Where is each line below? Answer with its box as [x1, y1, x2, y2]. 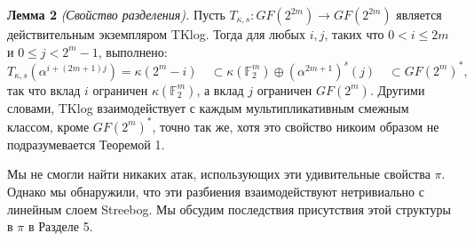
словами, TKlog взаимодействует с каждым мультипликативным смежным [7, 98, 409, 116]
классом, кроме [7, 116, 90, 135]
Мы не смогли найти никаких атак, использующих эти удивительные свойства [7, 165, 431, 183]
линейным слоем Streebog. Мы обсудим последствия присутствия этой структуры [7, 199, 451, 218]
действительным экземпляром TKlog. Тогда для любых [7, 25, 305, 43]
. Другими [369, 80, 425, 99]
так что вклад [7, 80, 81, 99]
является [396, 5, 442, 23]
